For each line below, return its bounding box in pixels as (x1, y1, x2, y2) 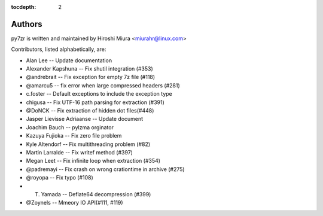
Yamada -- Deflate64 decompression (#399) (41, 190, 151, 197)
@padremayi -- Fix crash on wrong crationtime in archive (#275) (26, 165, 185, 173)
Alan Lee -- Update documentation (26, 57, 112, 64)
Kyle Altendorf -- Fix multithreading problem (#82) (26, 141, 151, 148)
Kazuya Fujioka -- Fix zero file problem (26, 132, 122, 139)
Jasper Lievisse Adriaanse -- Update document (26, 115, 144, 123)
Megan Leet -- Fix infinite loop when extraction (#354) (26, 157, 161, 165)
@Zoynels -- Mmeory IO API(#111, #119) (26, 199, 123, 206)
